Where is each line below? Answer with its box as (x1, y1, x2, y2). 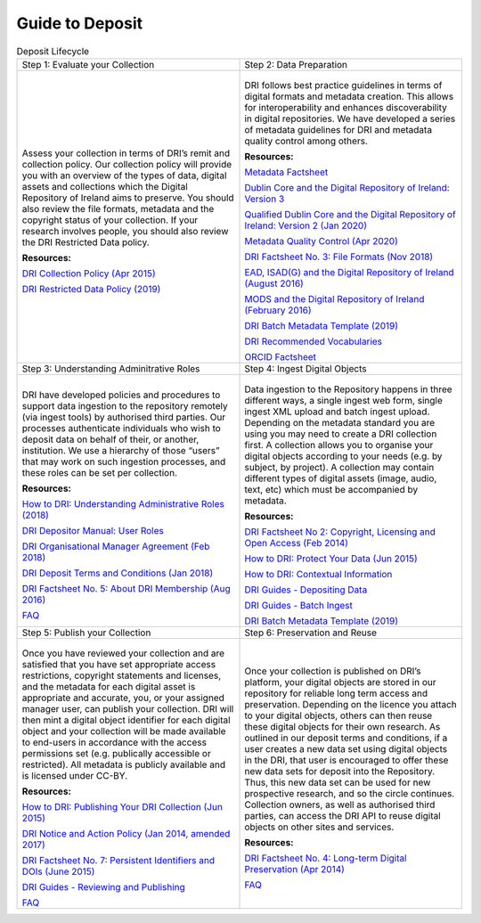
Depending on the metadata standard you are (244, 416, 436, 429)
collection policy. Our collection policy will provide (21, 158, 232, 170)
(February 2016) (244, 304, 312, 316)
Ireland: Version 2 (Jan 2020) (244, 219, 367, 232)
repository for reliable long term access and (244, 687, 428, 699)
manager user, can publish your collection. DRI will (21, 702, 234, 715)
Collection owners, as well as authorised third (244, 798, 436, 811)
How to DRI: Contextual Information (244, 568, 393, 580)
